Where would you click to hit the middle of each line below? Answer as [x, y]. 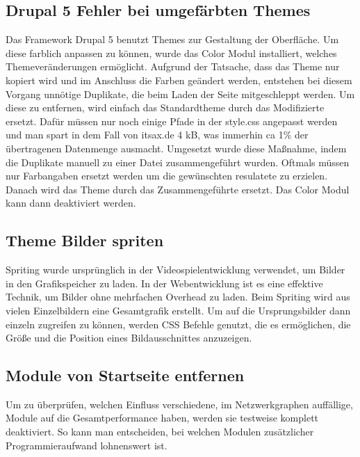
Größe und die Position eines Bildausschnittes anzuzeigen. [129, 338]
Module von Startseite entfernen [125, 375]
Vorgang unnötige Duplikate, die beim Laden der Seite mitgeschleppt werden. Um [180, 94]
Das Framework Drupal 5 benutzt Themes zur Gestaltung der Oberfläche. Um [172, 39]
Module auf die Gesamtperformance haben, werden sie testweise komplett [162, 418]
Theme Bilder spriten [85, 240]
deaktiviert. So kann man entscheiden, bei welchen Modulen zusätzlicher [160, 432]
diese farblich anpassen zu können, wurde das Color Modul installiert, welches [171, 53]
